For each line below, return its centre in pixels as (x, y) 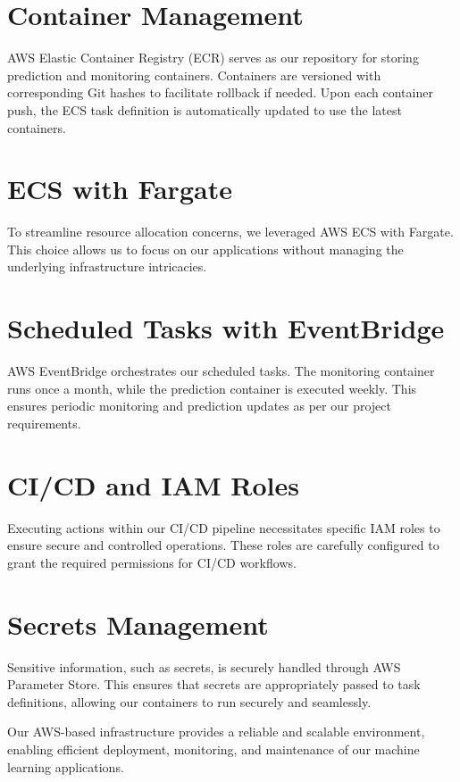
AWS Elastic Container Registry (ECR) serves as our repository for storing (213, 58)
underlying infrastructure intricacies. (107, 266)
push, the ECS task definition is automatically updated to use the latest (205, 109)
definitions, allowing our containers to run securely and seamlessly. (189, 701)
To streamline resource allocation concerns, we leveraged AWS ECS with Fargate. (230, 232)
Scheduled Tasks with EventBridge (226, 328)
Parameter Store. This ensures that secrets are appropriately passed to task (214, 684)
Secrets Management (138, 624)
